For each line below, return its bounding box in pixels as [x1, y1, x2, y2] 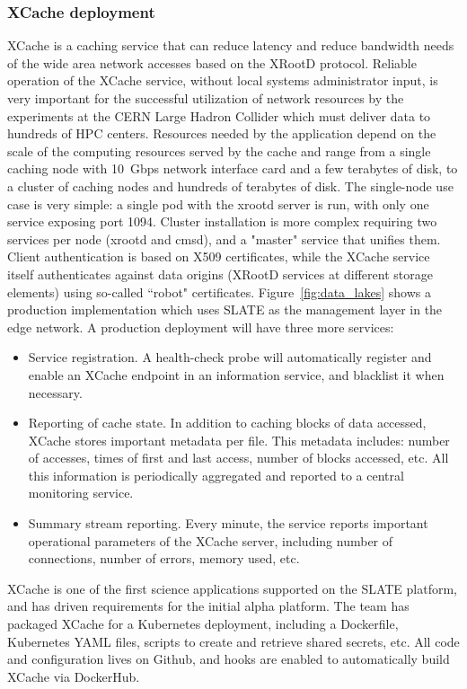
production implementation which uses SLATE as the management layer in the [7, 300, 443, 319]
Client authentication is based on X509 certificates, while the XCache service [7, 247, 430, 266]
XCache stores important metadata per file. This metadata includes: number [28, 430, 450, 449]
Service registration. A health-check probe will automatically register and [28, 348, 432, 367]
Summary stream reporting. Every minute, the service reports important [28, 514, 428, 533]
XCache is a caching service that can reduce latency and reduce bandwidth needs [7, 36, 454, 55]
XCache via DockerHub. [7, 667, 140, 685]
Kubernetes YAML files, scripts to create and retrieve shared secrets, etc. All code [7, 632, 460, 650]
